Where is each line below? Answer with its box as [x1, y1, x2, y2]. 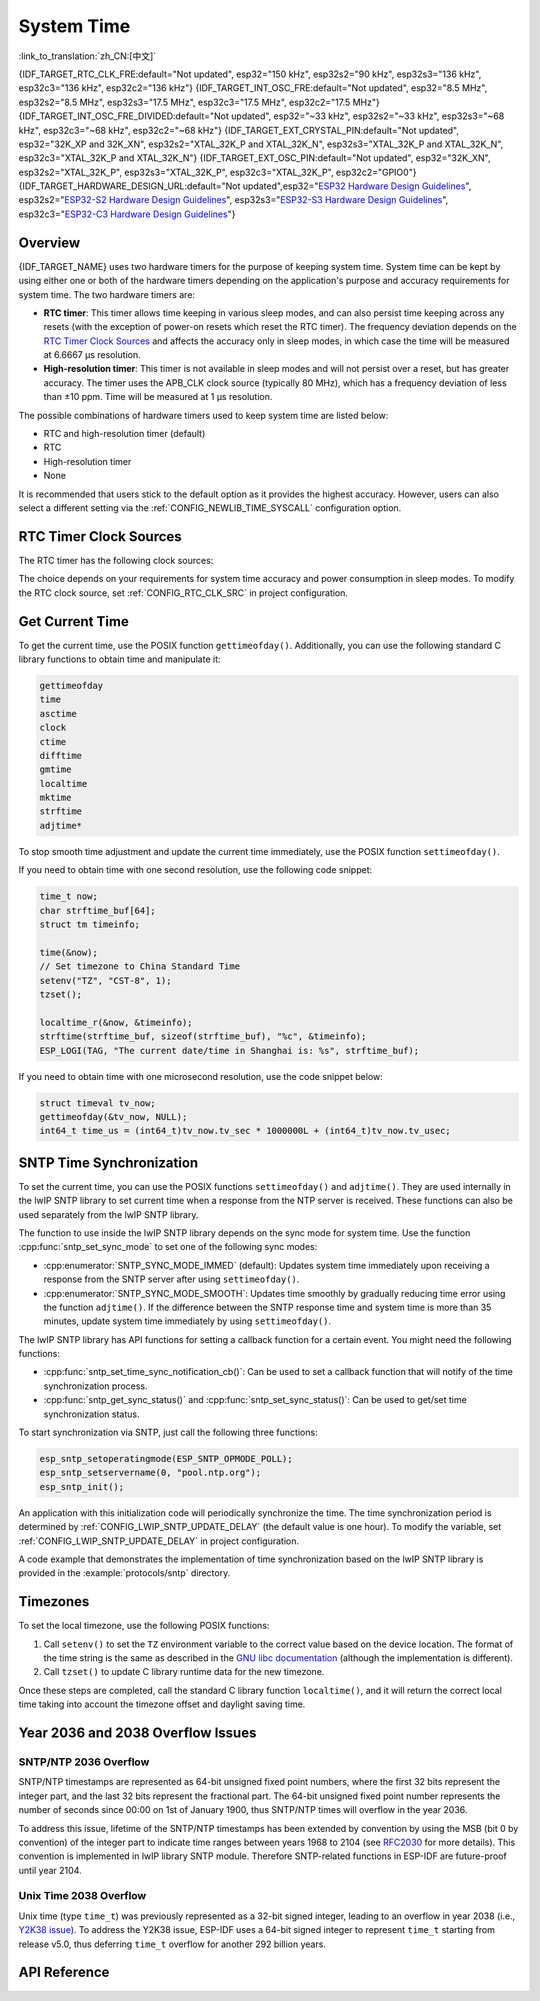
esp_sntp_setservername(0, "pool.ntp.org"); [39, 1467, 262, 1479]
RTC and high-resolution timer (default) [43, 428, 206, 440]
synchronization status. [43, 1408, 140, 1420]
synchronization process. [43, 1380, 149, 1392]
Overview [18, 234, 81, 251]
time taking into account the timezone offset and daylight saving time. [18, 1698, 306, 1710]
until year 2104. [18, 1864, 82, 1876]
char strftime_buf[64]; [39, 905, 157, 916]
